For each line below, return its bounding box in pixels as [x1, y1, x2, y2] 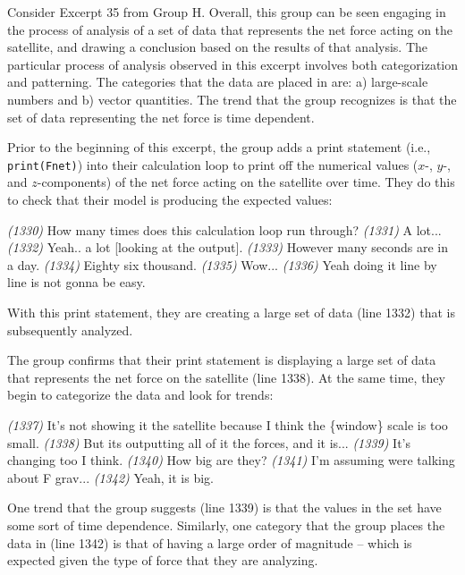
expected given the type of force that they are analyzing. [7, 551, 318, 570]
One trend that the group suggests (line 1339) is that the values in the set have [7, 498, 442, 517]
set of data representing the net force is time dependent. [7, 107, 315, 126]
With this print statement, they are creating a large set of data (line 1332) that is [7, 302, 455, 321]
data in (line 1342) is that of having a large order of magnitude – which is [7, 533, 412, 552]
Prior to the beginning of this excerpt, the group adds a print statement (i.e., [7, 138, 431, 156]
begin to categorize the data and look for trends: [7, 385, 274, 404]
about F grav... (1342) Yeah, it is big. [7, 468, 214, 486]
